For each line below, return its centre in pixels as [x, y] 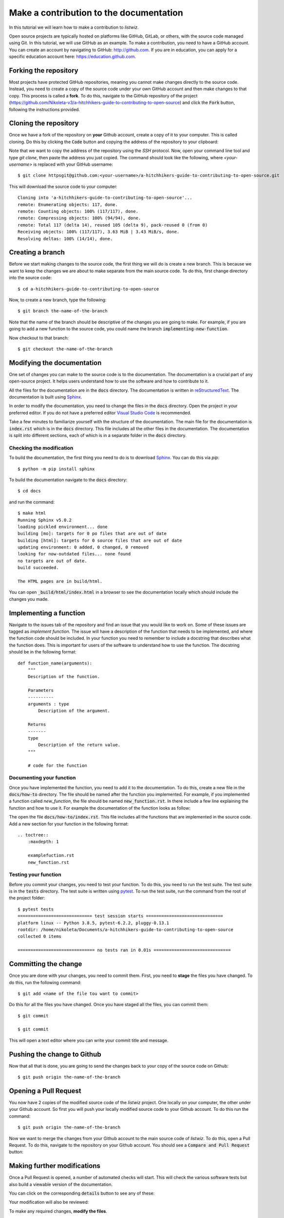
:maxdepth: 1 [43, 842]
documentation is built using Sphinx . [46, 397]
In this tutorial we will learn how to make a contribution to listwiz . [74, 27]
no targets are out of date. [52, 561]
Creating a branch [37, 253]
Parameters [41, 690]
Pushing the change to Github [55, 1054]
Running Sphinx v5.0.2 [45, 520]
